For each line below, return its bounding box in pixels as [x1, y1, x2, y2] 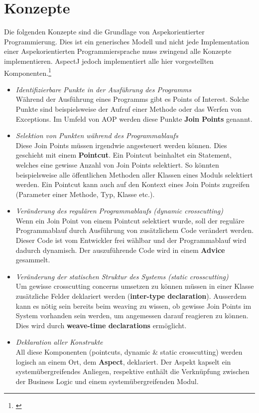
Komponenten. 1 [4, 66, 51, 78]
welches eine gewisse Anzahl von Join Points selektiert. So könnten [15, 159, 219, 170]
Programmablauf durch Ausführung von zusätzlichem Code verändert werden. [15, 225, 254, 235]
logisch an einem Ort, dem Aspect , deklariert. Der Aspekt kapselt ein [15, 356, 231, 367]
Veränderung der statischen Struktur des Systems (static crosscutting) [15, 271, 229, 281]
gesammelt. [15, 254, 50, 265]
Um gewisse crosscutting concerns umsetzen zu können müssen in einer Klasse [15, 281, 254, 291]
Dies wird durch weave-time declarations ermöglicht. [15, 320, 187, 330]
